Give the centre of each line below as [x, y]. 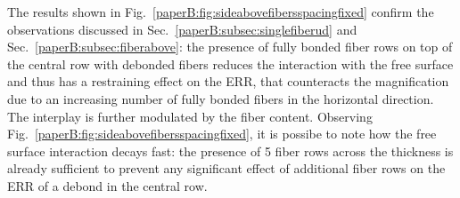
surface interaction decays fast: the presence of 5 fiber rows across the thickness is [230, 150]
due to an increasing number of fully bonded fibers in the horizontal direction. [221, 98]
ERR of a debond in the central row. [107, 185]
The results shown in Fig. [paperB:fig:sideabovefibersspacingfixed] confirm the [221, 12]
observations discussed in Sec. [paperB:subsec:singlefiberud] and [182, 29]
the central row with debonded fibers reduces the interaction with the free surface [230, 63]
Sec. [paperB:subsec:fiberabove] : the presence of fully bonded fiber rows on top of [230, 47]
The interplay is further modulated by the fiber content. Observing [190, 116]
